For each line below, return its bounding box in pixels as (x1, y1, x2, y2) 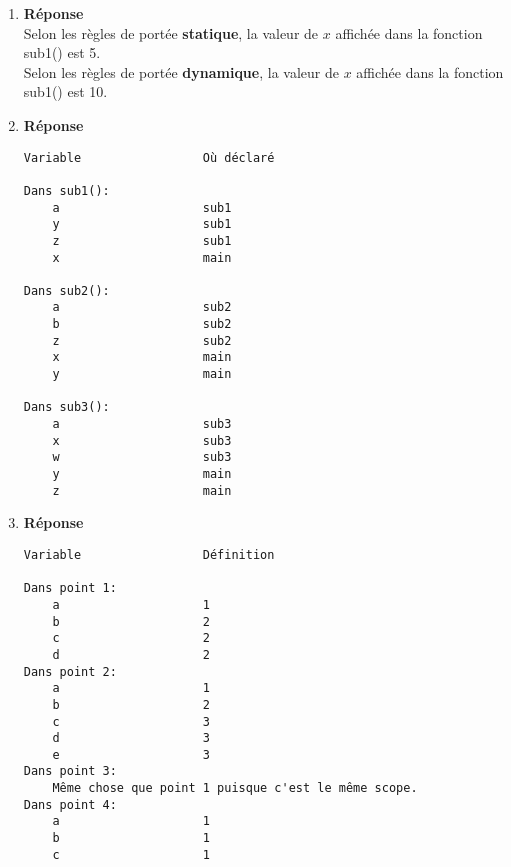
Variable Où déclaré (23, 150, 275, 165)
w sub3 (52, 450, 232, 465)
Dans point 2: (23, 664, 117, 679)
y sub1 (52, 217, 232, 232)
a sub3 (52, 417, 232, 432)
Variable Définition (23, 547, 275, 562)
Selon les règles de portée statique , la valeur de (23, 22, 319, 43)
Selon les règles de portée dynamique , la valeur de (23, 61, 339, 82)
